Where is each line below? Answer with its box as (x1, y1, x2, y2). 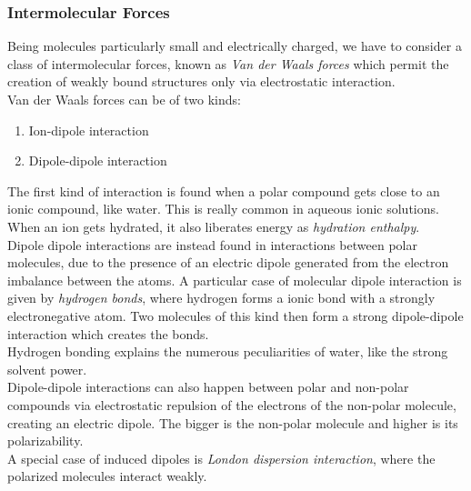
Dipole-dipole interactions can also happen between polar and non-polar (7, 377, 409, 396)
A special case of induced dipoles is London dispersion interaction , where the (7, 448, 436, 467)
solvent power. (7, 359, 87, 378)
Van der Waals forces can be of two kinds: (7, 90, 241, 108)
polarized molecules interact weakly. (7, 466, 207, 486)
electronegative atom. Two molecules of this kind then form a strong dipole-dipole (7, 306, 464, 325)
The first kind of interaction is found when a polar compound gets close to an (7, 181, 440, 200)
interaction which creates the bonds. (7, 324, 209, 343)
